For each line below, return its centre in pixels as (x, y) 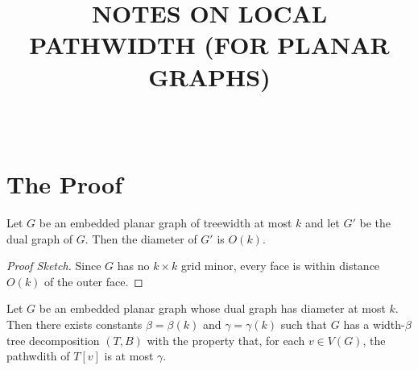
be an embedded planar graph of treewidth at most (166, 223)
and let (323, 223)
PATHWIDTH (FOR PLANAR (209, 45)
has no (133, 266)
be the (375, 223)
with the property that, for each (226, 340)
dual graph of (40, 238)
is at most (129, 356)
